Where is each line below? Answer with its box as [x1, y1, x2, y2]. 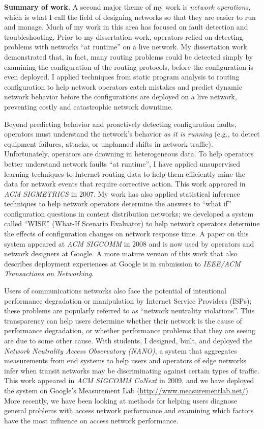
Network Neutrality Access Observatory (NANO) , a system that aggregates [4, 345, 237, 356]
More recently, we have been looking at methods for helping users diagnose [4, 395, 238, 406]
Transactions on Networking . [4, 268, 94, 279]
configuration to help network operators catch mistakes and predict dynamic [4, 81, 242, 92]
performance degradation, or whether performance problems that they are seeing [4, 325, 256, 336]
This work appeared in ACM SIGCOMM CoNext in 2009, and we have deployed [4, 375, 254, 386]
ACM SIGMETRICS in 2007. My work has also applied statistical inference [4, 188, 240, 199]
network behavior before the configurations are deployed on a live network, [4, 91, 237, 102]
